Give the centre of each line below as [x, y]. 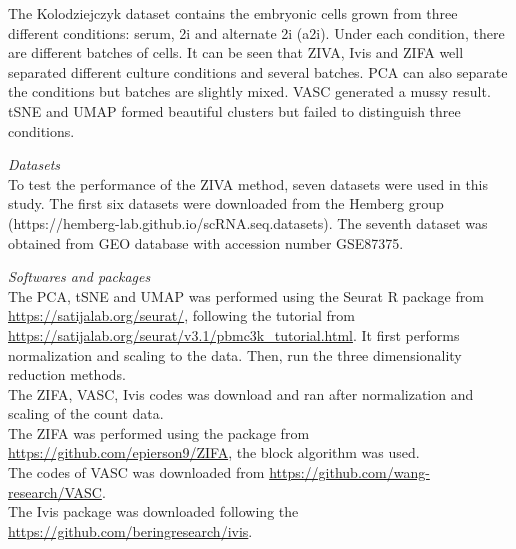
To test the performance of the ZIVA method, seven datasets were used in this [248, 183]
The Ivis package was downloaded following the [153, 511]
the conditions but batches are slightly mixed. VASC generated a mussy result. [249, 91]
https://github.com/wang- [349, 472]
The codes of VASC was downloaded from [136, 472]
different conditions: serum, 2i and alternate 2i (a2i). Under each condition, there [256, 32]
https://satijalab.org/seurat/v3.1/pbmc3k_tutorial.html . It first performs [234, 334]
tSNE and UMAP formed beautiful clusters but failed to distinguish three [234, 110]
